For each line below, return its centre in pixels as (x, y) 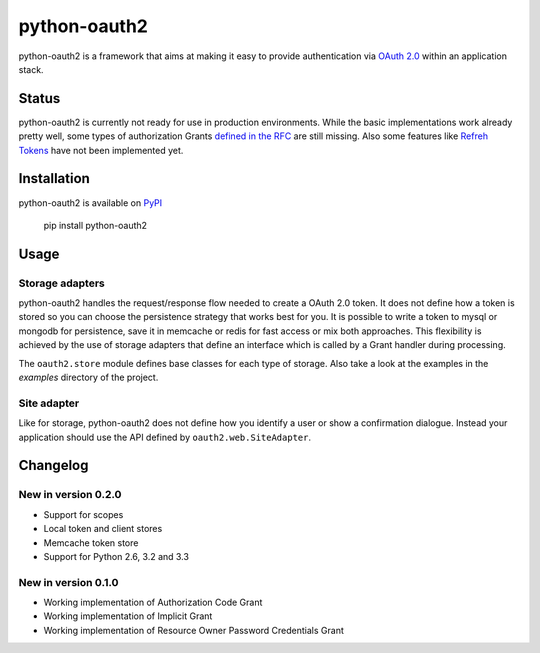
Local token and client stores (103, 529)
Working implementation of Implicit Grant (128, 616)
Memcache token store (91, 542)
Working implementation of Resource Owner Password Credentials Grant (194, 630)
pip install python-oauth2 (95, 225)
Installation (54, 178)
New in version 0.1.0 (68, 582)
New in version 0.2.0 (70, 495)
